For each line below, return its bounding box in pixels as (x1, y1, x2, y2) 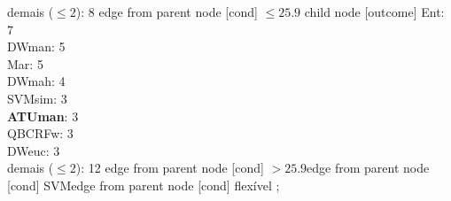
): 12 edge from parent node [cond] (75, 158, 264, 177)
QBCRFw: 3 (7, 124, 74, 143)
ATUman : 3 (7, 106, 79, 125)
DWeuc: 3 (7, 141, 60, 159)
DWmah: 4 (7, 72, 66, 90)
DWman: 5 (7, 37, 66, 56)
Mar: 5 (7, 54, 43, 73)
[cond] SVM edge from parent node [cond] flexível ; (7, 175, 280, 194)
